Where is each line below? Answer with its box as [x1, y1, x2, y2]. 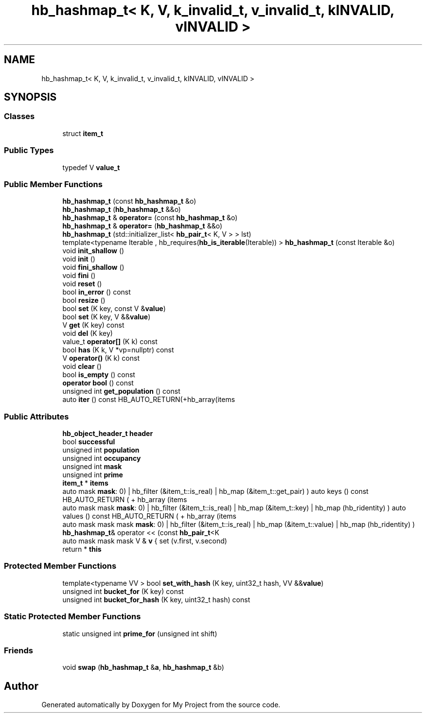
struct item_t [62, 129, 104, 138]
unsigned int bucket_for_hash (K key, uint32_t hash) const [62, 595, 250, 604]
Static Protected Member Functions [4, 612, 141, 622]
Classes [4, 111, 35, 122]
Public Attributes [4, 411, 69, 421]
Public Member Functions [4, 179, 103, 189]
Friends [4, 645, 33, 655]
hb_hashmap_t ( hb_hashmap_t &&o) [62, 205, 181, 214]
